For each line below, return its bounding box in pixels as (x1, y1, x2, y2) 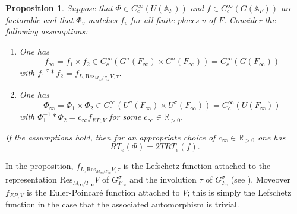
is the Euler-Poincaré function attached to (26, 186, 180, 198)
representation (5, 173, 57, 186)
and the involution (129, 173, 197, 186)
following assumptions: (5, 25, 88, 37)
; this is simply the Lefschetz (187, 186, 292, 198)
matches (88, 13, 118, 25)
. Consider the (223, 13, 276, 25)
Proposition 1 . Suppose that (5, 2, 113, 14)
